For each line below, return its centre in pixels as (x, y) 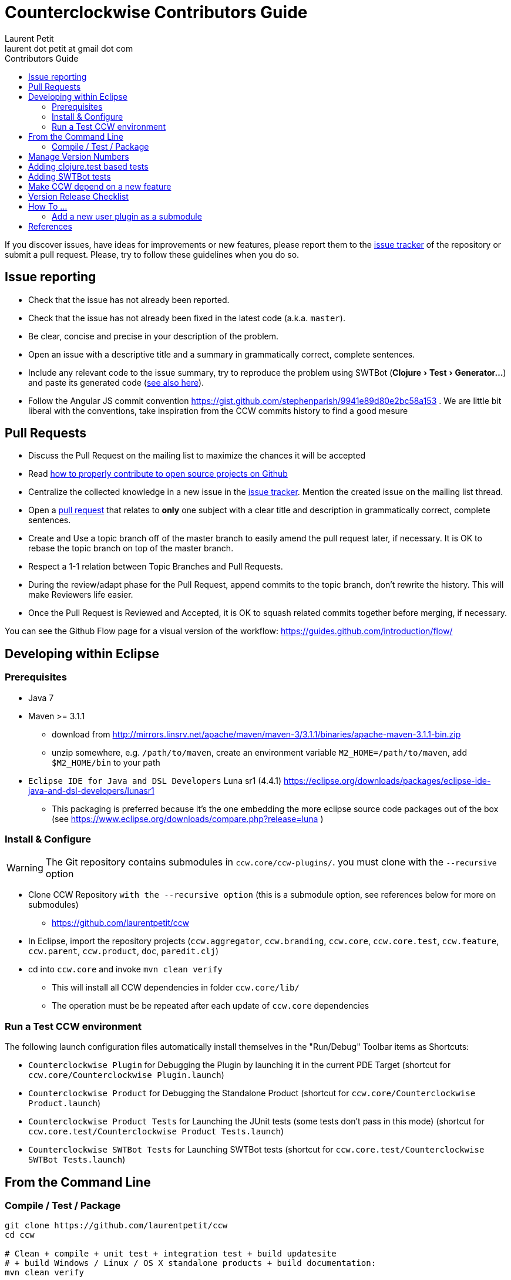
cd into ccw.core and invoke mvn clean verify (125, 969)
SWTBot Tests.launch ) (77, 1160)
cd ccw (20, 1235)
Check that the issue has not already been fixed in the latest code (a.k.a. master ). (187, 318)
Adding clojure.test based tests (88, 166)
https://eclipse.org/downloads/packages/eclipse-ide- (387, 780)
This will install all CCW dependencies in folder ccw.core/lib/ (176, 988)
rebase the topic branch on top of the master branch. (131, 548)
